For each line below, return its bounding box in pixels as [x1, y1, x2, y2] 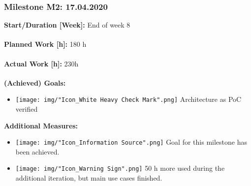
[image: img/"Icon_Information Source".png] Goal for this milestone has [15, 137, 247, 147]
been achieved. [15, 146, 60, 156]
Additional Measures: [4, 120, 78, 130]
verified [15, 104, 38, 114]
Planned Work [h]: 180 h [4, 39, 87, 49]
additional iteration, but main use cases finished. [15, 173, 162, 183]
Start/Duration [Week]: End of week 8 [4, 20, 130, 30]
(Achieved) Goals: [4, 77, 66, 88]
